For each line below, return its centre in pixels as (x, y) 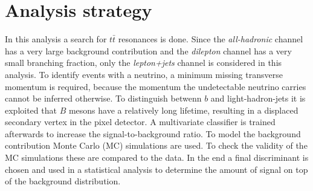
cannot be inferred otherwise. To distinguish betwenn (103, 98)
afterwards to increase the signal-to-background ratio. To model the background (153, 133)
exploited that (31, 110)
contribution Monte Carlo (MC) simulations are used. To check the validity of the (156, 145)
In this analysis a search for (56, 39)
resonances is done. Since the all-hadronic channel (211, 39)
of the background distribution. (63, 181)
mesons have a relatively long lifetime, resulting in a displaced (183, 110)
